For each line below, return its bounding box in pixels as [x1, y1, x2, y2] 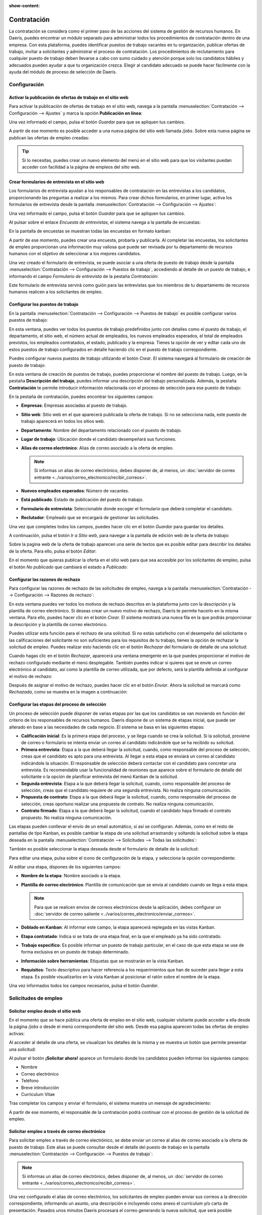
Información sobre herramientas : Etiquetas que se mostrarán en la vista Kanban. [21, 958, 184, 964]
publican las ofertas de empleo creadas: [9, 135, 90, 140]
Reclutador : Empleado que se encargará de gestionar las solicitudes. [21, 515, 160, 521]
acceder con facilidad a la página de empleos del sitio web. [22, 164, 141, 170]
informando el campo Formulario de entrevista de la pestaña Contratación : [9, 273, 159, 279]
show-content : [9, 3, 40, 8]
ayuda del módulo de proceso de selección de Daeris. [9, 69, 117, 75]
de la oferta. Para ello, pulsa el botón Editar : [9, 548, 97, 554]
